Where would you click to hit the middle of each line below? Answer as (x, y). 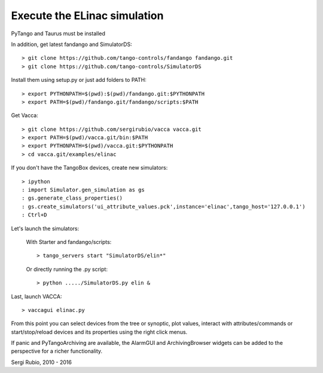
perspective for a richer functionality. (57, 351)
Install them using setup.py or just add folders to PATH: (79, 80)
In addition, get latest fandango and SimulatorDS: (71, 44)
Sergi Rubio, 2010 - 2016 (41, 362)
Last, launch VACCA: (36, 296)
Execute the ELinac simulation (87, 16)
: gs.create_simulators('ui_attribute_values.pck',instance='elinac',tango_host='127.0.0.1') (164, 207)
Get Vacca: (25, 115)
